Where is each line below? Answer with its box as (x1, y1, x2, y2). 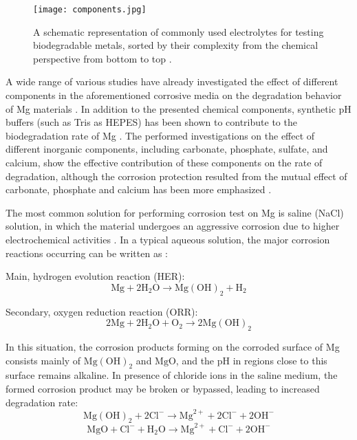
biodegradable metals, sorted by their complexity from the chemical (33, 38, 318, 52)
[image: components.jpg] (33, 5, 147, 14)
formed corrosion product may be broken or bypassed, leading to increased (6, 381, 320, 395)
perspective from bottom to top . (33, 51, 172, 65)
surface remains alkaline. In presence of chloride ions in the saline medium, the (6, 368, 338, 382)
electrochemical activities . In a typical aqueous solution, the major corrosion (6, 232, 330, 246)
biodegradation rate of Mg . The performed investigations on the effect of (6, 128, 315, 142)
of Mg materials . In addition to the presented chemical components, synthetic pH (6, 101, 351, 115)
